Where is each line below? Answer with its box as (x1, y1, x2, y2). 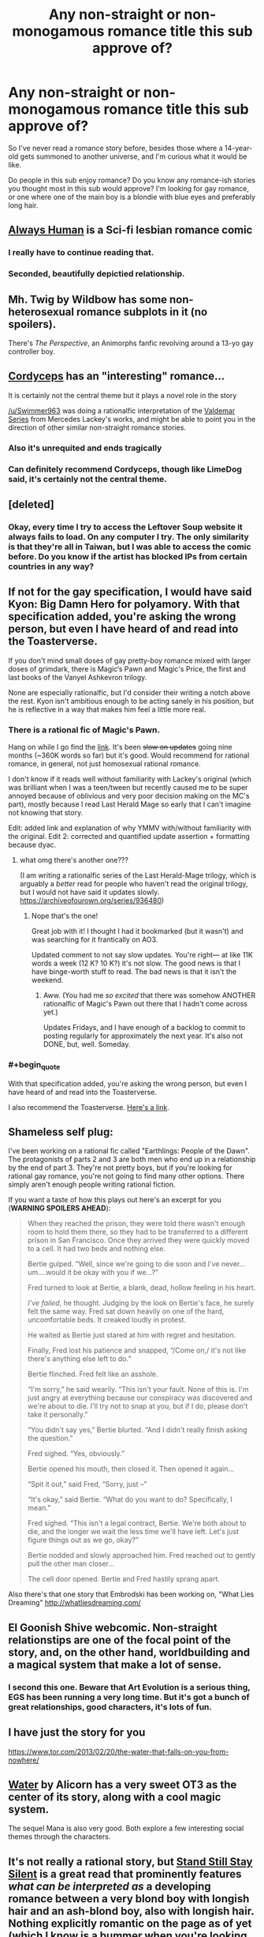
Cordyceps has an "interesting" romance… (8, 370, 225, 383)
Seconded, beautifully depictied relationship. (8, 269, 185, 280)
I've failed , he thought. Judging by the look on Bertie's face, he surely (27, 1298, 255, 1308)
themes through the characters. (8, 1832, 111, 1841)
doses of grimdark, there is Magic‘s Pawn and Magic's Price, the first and (8, 664, 246, 673)
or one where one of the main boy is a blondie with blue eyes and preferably (8, 192, 256, 201)
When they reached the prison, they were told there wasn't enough (27, 1219, 246, 1228)
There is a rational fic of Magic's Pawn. (8, 724, 160, 735)
